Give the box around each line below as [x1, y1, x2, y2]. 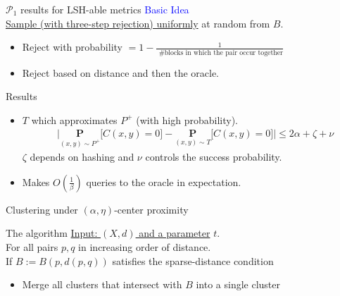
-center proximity [114, 202, 189, 216]
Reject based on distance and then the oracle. [22, 65, 219, 80]
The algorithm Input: [6, 226, 98, 240]
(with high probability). [136, 112, 238, 127]
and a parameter [139, 226, 210, 240]
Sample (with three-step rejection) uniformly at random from [6, 16, 270, 30]
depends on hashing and [30, 149, 134, 164]
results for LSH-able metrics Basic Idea [20, 2, 189, 16]
